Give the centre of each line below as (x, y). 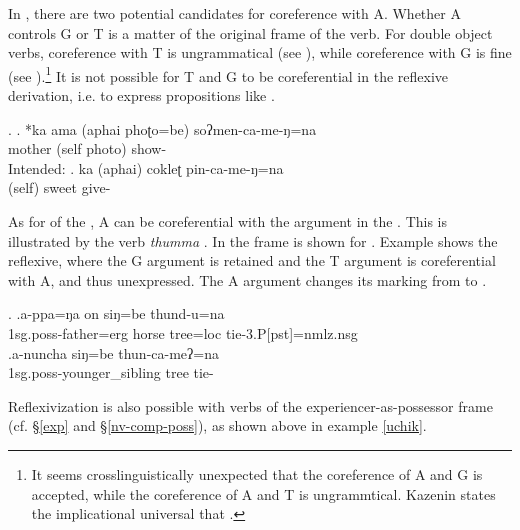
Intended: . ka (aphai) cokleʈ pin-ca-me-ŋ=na (146, 167)
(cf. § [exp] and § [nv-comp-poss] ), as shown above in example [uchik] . (217, 425)
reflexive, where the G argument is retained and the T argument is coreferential (252, 260)
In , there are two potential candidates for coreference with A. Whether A (234, 13)
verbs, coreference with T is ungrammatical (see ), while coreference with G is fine (260, 52)
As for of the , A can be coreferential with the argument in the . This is (228, 221)
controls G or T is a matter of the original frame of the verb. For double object (250, 32)
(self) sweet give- (59, 187)
